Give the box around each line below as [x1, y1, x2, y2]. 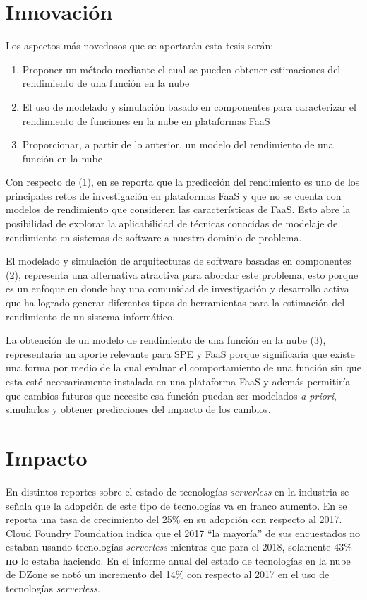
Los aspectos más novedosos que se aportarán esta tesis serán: [6, 38, 274, 53]
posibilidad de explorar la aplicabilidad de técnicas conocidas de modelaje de [6, 216, 338, 231]
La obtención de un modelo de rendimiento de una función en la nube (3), [6, 332, 326, 347]
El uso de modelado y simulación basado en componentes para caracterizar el [22, 99, 356, 114]
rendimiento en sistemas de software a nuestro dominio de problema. [6, 229, 302, 244]
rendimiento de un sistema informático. [6, 308, 175, 323]
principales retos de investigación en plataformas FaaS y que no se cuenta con [6, 188, 342, 203]
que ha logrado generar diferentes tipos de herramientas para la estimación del [6, 295, 345, 310]
